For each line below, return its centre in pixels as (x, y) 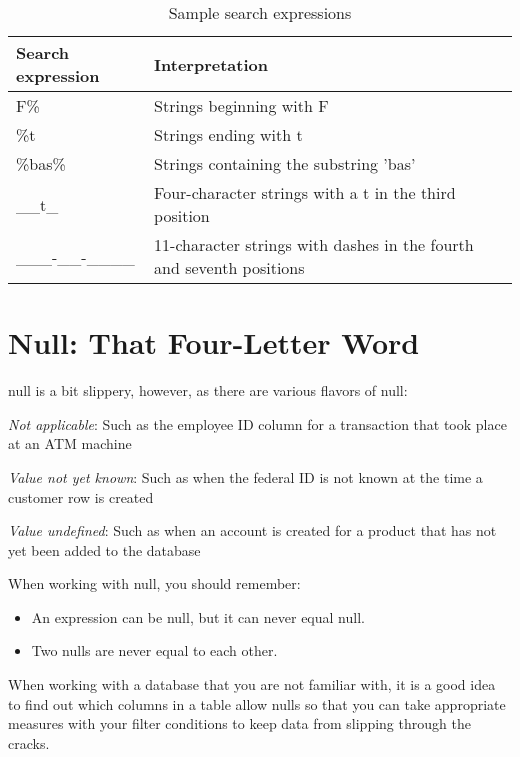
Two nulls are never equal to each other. (154, 650)
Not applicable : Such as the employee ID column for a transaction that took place (257, 423)
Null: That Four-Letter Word (214, 342)
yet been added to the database (104, 549)
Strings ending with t (228, 134)
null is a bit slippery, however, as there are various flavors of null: (208, 390)
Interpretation (211, 64)
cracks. (29, 742)
